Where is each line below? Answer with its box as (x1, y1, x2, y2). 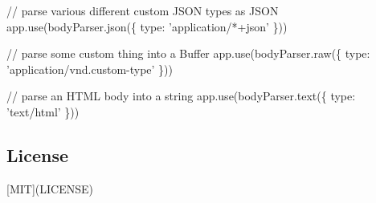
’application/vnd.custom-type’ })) (6, 60, 174, 77)
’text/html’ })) (6, 103, 80, 120)
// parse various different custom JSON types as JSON (6, 2, 279, 18)
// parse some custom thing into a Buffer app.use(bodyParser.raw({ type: (6, 45, 370, 62)
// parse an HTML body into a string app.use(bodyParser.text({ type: (6, 87, 356, 104)
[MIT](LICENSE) (6, 180, 93, 197)
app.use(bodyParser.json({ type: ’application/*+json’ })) (6, 18, 288, 35)
